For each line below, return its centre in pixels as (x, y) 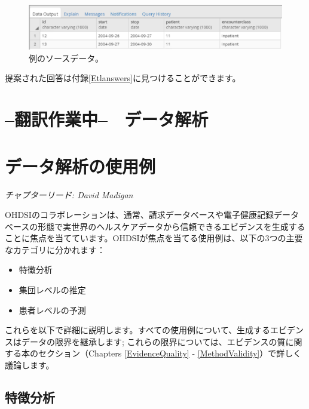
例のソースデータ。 (66, 58)
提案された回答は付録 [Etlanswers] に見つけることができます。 (123, 78)
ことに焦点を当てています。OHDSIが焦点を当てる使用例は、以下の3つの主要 (154, 238)
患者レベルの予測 (52, 310)
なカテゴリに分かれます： (55, 249)
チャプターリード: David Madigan (69, 194)
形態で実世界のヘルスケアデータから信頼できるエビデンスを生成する (172, 226)
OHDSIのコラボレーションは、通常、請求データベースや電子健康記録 (139, 215)
